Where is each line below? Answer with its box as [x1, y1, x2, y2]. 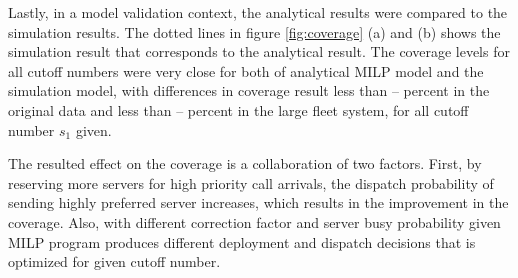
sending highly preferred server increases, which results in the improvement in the [8, 192, 509, 213]
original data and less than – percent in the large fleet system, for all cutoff [8, 99, 469, 120]
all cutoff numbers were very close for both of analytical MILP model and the [8, 60, 484, 81]
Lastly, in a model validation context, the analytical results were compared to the [8, 2, 508, 22]
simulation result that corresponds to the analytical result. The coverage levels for [8, 41, 510, 62]
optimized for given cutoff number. [8, 251, 221, 272]
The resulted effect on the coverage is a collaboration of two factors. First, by [8, 153, 482, 174]
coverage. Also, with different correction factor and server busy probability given [8, 211, 501, 232]
